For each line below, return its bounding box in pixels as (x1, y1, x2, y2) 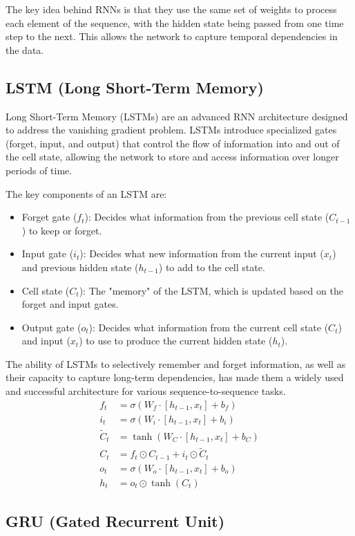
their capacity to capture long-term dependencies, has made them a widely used (6, 370, 344, 385)
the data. (6, 42, 44, 57)
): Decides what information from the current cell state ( (88, 320, 329, 334)
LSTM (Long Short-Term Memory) (6, 76, 264, 98)
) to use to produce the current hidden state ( (79, 333, 273, 348)
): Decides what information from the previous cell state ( (84, 210, 329, 224)
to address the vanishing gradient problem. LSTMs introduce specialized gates (6, 122, 337, 137)
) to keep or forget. (21, 223, 102, 237)
